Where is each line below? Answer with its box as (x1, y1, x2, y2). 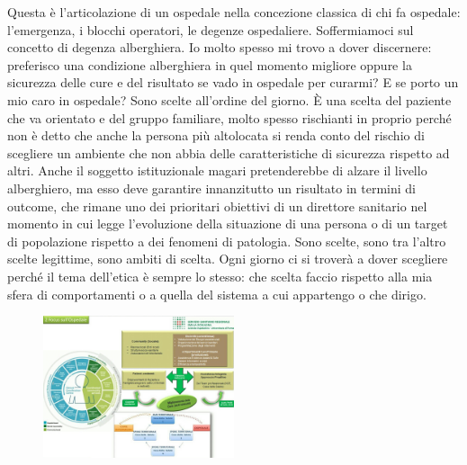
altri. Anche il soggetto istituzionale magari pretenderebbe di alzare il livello (7, 161, 427, 180)
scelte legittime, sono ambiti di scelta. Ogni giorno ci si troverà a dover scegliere (7, 249, 448, 268)
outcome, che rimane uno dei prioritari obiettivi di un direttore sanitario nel (7, 196, 427, 215)
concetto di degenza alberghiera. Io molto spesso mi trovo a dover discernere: (7, 38, 432, 57)
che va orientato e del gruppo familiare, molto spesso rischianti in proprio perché (7, 108, 452, 127)
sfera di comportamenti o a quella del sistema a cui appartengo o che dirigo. (7, 284, 427, 303)
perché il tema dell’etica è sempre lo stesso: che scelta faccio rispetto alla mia (7, 266, 433, 285)
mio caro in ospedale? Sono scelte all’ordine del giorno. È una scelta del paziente (7, 90, 452, 109)
